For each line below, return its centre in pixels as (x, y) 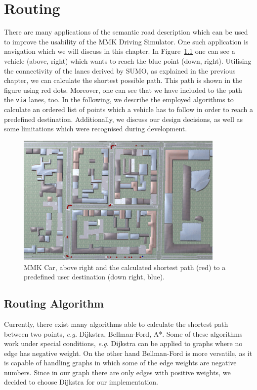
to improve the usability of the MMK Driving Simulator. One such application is (126, 41)
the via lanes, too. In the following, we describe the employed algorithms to (119, 99)
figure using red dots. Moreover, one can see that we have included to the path (123, 90)
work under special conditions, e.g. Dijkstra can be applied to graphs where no (123, 343)
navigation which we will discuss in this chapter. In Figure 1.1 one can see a (120, 51)
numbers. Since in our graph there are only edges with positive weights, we (117, 372)
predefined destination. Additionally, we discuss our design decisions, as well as (123, 119)
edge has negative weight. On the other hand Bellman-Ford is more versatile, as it (128, 353)
